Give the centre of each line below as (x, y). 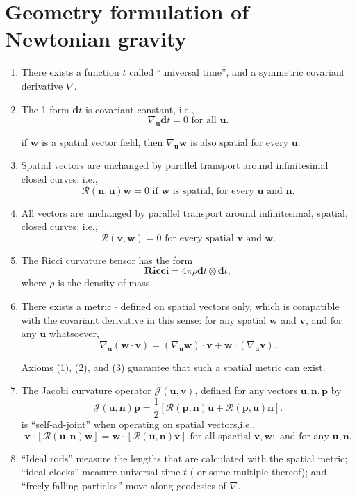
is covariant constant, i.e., (140, 109)
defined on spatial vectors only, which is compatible (230, 306)
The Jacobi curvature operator (86, 390)
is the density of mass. (105, 283)
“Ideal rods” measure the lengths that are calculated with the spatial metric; (184, 458)
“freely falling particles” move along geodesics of (124, 485)
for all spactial (221, 436)
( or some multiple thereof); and (258, 472)
